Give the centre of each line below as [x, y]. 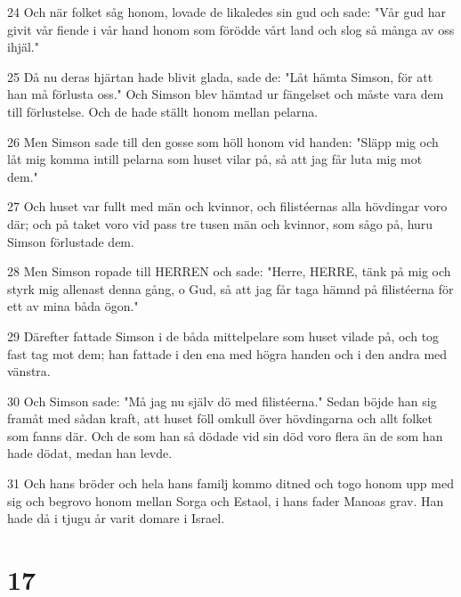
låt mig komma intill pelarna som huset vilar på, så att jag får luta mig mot [215, 159]
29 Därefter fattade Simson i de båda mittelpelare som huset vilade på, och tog [223, 335]
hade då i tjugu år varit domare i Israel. [116, 518]
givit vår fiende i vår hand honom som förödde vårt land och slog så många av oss [231, 29]
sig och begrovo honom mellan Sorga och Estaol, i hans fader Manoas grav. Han [226, 500]
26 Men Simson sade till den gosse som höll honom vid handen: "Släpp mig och [223, 141]
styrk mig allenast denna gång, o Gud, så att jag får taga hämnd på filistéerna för [230, 288]
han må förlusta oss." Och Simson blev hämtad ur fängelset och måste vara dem [226, 94]
